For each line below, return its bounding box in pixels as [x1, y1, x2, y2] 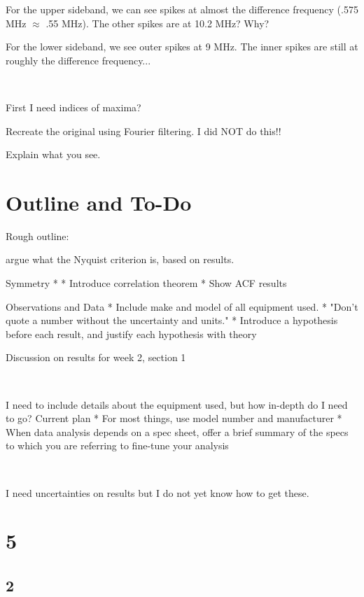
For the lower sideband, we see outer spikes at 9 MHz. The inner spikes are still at [6, 39, 358, 54]
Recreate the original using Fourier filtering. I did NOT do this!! [6, 123, 281, 138]
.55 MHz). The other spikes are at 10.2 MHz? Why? [45, 15, 269, 30]
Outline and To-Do [6, 188, 192, 216]
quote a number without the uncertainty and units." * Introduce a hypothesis [6, 313, 338, 328]
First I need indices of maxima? [6, 99, 141, 114]
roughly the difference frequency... [6, 52, 151, 67]
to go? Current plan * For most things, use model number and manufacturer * [6, 411, 342, 426]
